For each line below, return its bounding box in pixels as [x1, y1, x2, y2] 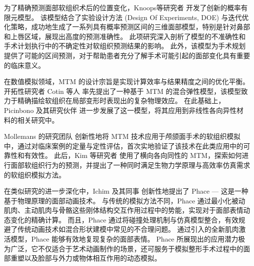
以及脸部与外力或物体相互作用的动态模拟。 [24, 253, 161, 263]
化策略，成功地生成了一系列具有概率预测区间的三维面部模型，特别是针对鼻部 [4, 22, 250, 32]
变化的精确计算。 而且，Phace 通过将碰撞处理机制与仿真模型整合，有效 [10, 214, 239, 224]
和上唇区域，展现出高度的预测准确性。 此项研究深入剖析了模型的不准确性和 [4, 31, 246, 41]
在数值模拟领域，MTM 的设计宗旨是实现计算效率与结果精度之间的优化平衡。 [4, 76, 250, 87]
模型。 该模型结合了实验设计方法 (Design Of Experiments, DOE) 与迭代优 [17, 12, 249, 22]
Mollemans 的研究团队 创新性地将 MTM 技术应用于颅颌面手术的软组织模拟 [4, 131, 241, 141]
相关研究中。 [17, 114, 59, 125]
